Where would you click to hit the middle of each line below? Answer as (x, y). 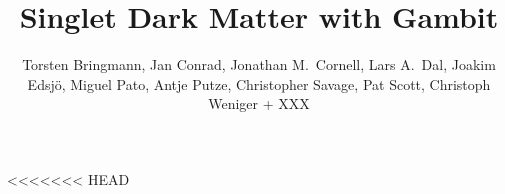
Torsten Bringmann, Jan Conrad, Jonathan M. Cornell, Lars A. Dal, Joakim (259, 64)
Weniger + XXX (259, 103)
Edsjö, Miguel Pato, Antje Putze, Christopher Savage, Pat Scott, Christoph (259, 83)
